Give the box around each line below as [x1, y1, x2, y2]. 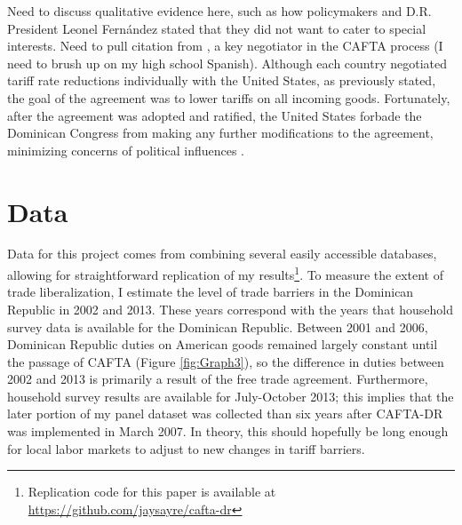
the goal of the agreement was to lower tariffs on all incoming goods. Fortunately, [7, 88, 450, 107]
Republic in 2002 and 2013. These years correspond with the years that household [7, 299, 454, 318]
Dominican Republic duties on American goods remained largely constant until [7, 335, 438, 354]
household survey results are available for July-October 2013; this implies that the [7, 386, 454, 405]
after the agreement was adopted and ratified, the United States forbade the [7, 106, 422, 124]
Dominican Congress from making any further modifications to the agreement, [7, 123, 434, 142]
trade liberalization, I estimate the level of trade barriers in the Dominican [7, 282, 414, 301]
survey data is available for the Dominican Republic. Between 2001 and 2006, [7, 317, 428, 336]
